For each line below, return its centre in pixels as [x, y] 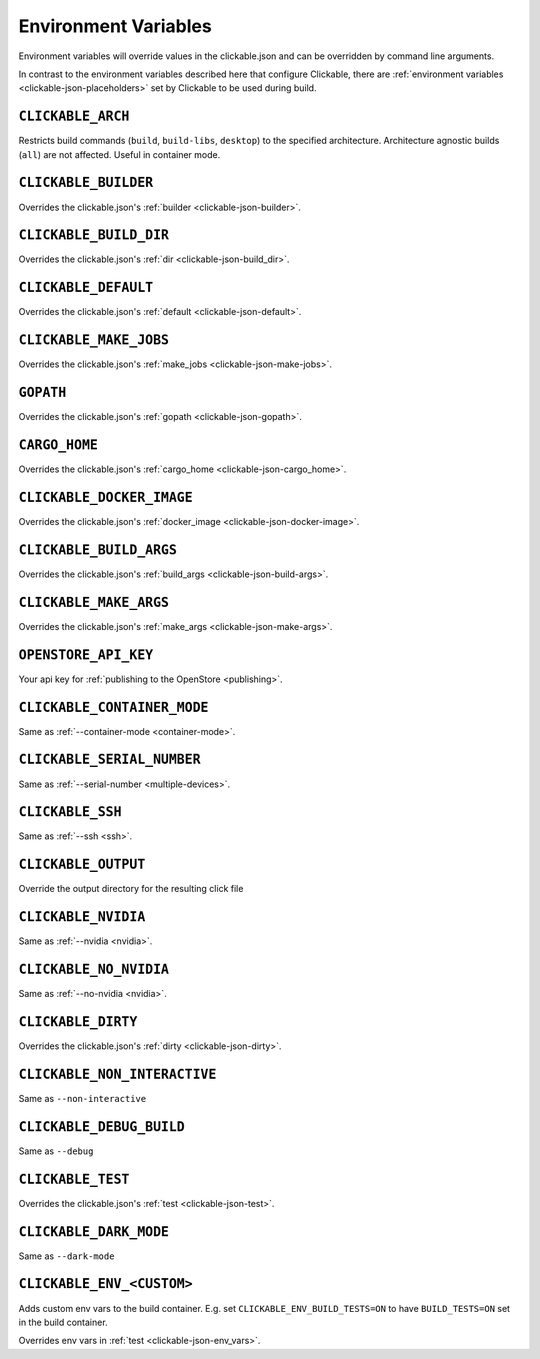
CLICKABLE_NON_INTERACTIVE [117, 1074]
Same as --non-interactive [82, 1098]
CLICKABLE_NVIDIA [82, 917]
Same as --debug [56, 1151]
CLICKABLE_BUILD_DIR [94, 235]
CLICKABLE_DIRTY [78, 1021]
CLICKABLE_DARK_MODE [94, 1231]
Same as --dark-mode [66, 1256]
